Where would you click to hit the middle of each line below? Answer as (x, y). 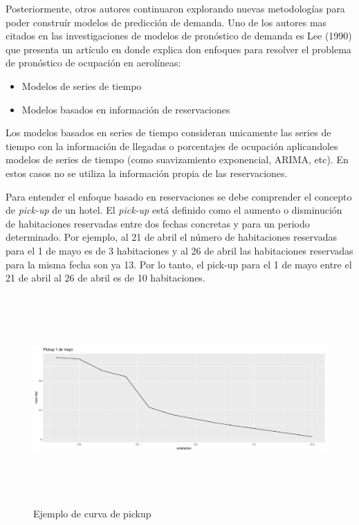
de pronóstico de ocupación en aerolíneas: (93, 63)
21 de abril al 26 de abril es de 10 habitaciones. (105, 278)
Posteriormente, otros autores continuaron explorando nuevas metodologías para (175, 8)
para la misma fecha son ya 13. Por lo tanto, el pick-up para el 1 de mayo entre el (179, 264)
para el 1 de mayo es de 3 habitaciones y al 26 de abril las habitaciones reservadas (179, 250)
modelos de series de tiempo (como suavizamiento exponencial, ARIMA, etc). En (177, 159)
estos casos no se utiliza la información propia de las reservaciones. (147, 173)
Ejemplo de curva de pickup (92, 513)
